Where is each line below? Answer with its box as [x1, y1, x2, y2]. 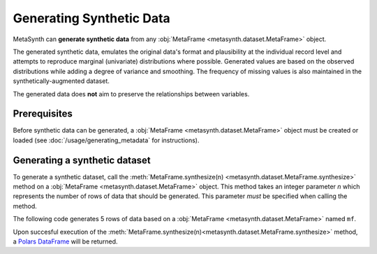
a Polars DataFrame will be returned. [13, 237, 118, 246]
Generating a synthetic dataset [13, 154, 151, 166]
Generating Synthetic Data [13, 10, 170, 26]
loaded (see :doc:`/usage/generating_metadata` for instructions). [13, 136, 200, 144]
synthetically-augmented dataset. [13, 77, 110, 85]
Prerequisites [13, 108, 73, 120]
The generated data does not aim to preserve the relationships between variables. [13, 89, 250, 98]
